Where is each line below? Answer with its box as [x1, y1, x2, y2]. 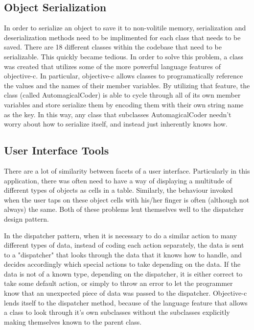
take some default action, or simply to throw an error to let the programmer [4, 278, 233, 288]
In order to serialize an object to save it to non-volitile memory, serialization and [4, 23, 246, 33]
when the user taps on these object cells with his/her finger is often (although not [4, 194, 250, 204]
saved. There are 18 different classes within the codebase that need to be [4, 42, 222, 52]
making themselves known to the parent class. [4, 316, 142, 327]
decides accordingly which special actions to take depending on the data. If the [4, 259, 241, 269]
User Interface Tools [4, 143, 109, 158]
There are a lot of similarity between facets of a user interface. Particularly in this [4, 165, 250, 176]
